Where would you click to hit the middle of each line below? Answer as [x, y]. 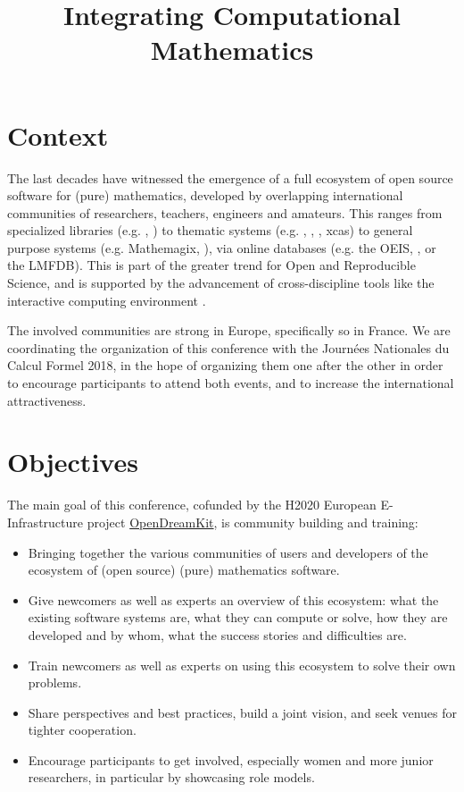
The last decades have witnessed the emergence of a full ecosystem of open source [230, 177]
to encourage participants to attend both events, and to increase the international [231, 383]
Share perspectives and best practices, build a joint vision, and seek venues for [242, 712]
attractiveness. [47, 400]
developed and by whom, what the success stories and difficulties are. [217, 634]
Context [58, 135]
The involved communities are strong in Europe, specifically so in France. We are [229, 330]
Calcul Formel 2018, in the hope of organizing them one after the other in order [225, 365]
